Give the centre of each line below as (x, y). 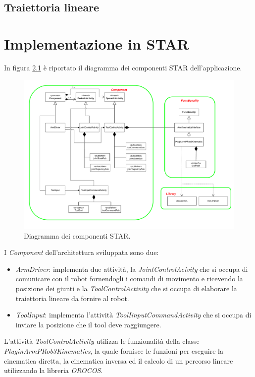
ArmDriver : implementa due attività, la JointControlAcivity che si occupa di (132, 269)
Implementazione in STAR (97, 43)
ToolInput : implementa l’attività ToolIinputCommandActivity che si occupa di (133, 315)
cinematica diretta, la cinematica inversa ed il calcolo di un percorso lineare (119, 360)
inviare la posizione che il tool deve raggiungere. (88, 324)
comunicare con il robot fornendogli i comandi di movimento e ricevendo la (129, 279)
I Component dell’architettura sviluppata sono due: (81, 252)
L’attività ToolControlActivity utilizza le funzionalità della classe (102, 341)
